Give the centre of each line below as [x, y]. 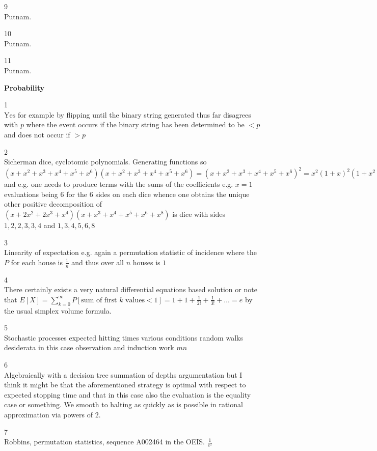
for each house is [37, 262]
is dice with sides [199, 214]
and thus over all [98, 262]
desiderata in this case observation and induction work [89, 347]
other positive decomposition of [53, 204]
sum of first [99, 300]
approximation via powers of [49, 414]
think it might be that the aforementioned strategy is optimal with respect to [125, 385]
